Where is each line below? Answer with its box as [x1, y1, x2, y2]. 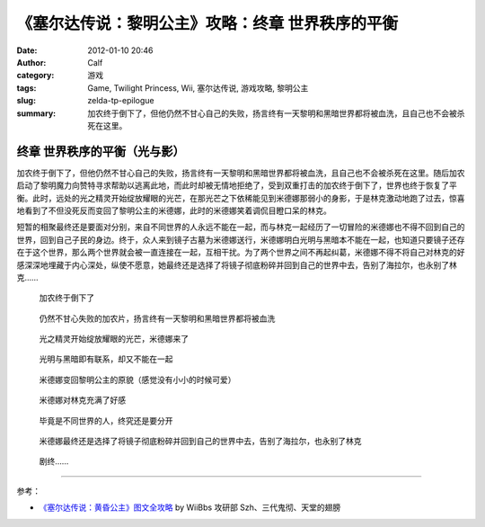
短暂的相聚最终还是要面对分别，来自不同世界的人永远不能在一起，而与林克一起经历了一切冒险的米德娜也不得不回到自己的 [16, 221, 465, 233]
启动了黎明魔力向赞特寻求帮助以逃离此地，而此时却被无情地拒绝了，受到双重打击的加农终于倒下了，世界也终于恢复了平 [16, 180, 457, 191]
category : [16, 70, 55, 81]
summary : [16, 108, 57, 119]
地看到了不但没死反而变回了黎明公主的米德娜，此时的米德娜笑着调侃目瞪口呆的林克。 [16, 205, 331, 216]
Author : [16, 57, 47, 67]
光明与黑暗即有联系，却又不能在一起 [39, 353, 173, 364]
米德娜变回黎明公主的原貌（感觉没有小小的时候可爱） [39, 374, 236, 385]
